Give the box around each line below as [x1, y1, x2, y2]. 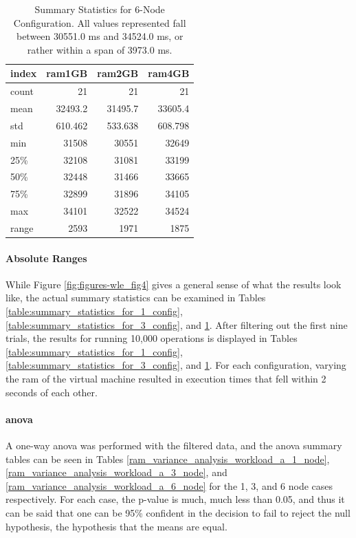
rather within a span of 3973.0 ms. [27, 42, 173, 56]
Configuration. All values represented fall [13, 15, 186, 30]
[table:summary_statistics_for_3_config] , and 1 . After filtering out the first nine [5, 317, 348, 332]
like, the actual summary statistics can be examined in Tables [5, 290, 266, 305]
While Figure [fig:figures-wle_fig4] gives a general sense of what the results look [5, 277, 342, 291]
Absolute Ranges [5, 250, 87, 265]
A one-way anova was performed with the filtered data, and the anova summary [5, 438, 342, 452]
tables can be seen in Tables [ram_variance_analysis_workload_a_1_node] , [5, 451, 330, 466]
